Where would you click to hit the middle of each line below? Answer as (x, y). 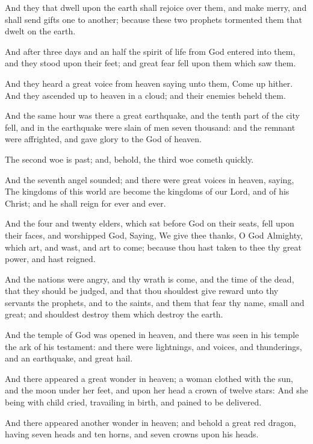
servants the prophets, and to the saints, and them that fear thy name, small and (155, 302)
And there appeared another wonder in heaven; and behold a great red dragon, (150, 422)
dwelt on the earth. (40, 31)
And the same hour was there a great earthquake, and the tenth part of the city (152, 115)
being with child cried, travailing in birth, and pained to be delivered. (133, 402)
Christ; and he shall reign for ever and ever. (85, 203)
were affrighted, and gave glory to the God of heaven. (103, 139)
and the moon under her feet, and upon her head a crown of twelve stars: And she (156, 390)
